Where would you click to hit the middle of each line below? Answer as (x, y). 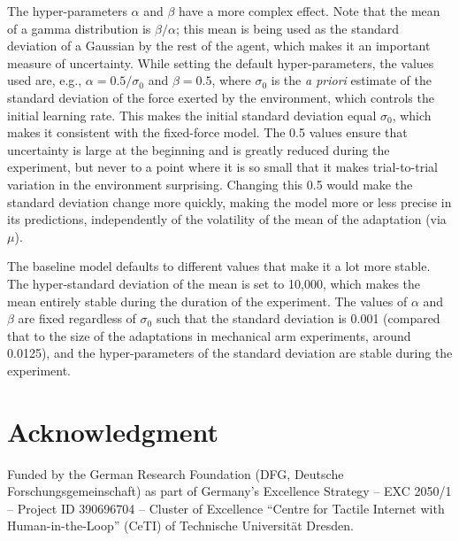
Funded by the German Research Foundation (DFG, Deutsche (176, 473)
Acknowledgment (113, 431)
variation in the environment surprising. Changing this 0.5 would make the (210, 184)
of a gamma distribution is (79, 28)
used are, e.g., (45, 80)
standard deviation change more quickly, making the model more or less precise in (229, 201)
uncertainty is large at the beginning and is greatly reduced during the (199, 149)
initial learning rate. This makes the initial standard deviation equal (192, 115)
